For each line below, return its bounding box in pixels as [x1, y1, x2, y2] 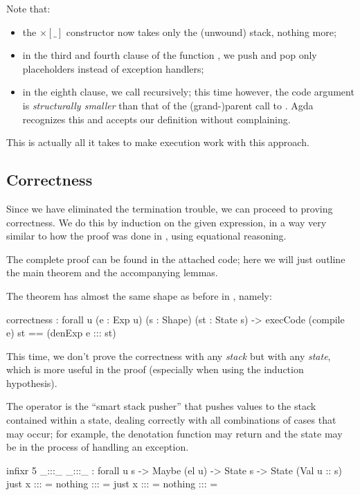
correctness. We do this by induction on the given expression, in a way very [6, 215, 327, 229]
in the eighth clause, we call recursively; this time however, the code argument [22, 84, 354, 99]
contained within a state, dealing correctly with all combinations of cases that [6, 413, 336, 427]
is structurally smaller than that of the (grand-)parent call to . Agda [22, 98, 314, 112]
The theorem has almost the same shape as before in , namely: [6, 288, 272, 303]
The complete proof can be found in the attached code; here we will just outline [6, 251, 345, 266]
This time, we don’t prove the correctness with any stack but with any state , [6, 348, 331, 363]
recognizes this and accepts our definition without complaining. [22, 111, 291, 126]
